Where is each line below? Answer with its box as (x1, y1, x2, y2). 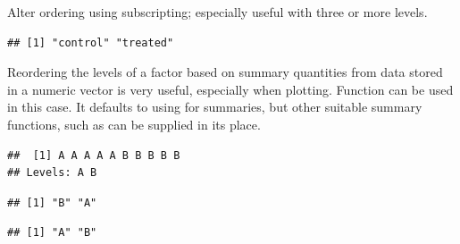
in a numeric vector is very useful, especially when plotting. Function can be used (7, 80, 454, 98)
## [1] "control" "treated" (7, 36, 174, 49)
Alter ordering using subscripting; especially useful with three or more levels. (7, 3, 428, 21)
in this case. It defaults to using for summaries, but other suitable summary (7, 97, 422, 116)
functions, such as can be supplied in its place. (7, 114, 261, 133)
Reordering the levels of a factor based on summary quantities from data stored (7, 63, 443, 81)
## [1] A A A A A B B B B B (7, 148, 180, 162)
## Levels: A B (7, 166, 97, 180)
